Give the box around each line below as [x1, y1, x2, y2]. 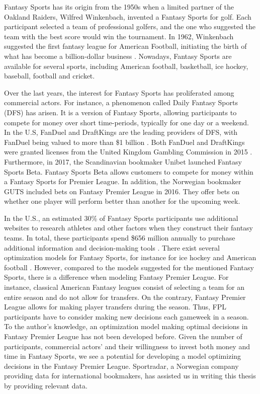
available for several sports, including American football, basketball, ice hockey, [4, 60, 248, 71]
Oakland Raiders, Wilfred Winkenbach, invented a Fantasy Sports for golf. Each [4, 11, 251, 22]
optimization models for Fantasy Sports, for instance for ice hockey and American [4, 252, 256, 263]
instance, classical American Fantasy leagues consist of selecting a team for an [4, 282, 244, 292]
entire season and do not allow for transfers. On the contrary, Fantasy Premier [4, 291, 246, 302]
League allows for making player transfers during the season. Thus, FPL [4, 301, 227, 312]
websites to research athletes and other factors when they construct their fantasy [4, 222, 253, 233]
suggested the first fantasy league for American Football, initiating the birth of [4, 41, 247, 51]
